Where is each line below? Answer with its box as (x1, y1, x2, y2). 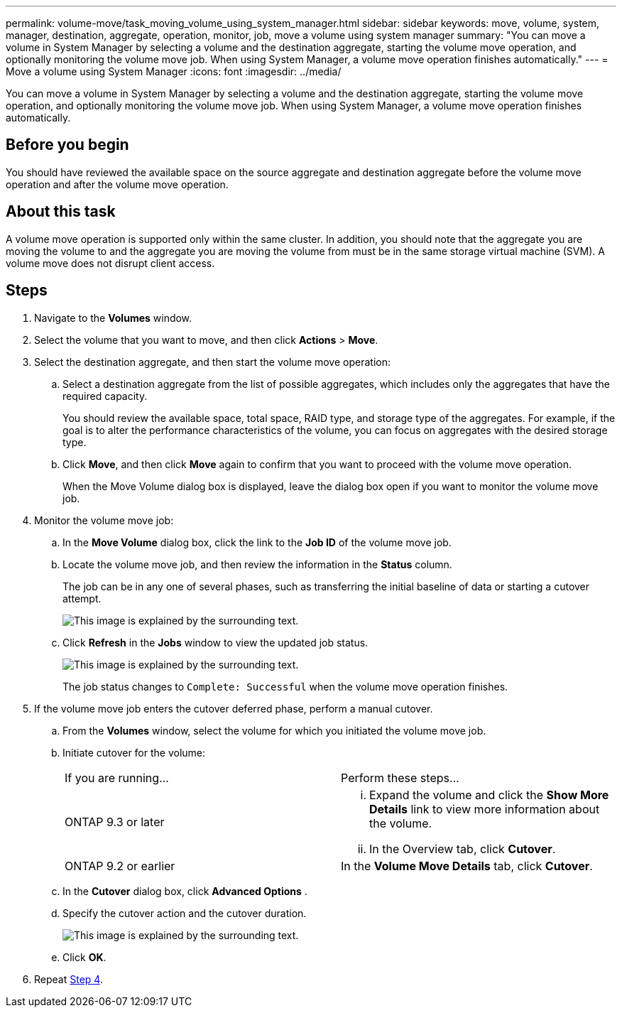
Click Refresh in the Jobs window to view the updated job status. (62, 636, 369, 649)
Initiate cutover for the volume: (62, 746, 206, 759)
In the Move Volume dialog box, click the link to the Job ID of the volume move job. (62, 536, 452, 548)
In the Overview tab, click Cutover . (369, 841, 556, 856)
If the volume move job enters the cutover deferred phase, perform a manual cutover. (34, 702, 433, 715)
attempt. (62, 592, 102, 605)
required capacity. (62, 389, 148, 402)
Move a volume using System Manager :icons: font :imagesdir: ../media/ (6, 65, 342, 77)
